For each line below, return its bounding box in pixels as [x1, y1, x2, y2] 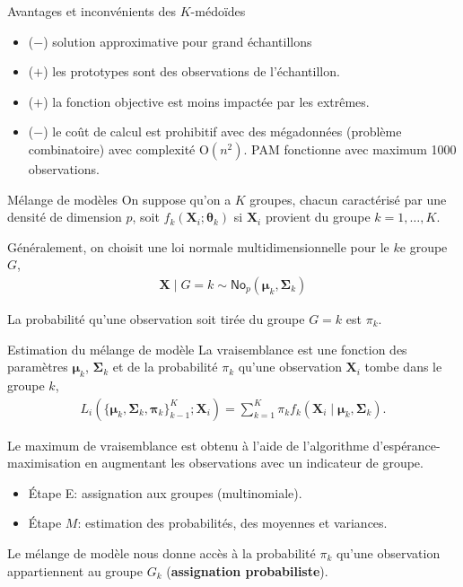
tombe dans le [364, 357, 442, 376]
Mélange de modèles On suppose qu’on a [7, 189, 231, 208]
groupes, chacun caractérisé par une [249, 189, 447, 208]
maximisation [7, 453, 82, 472]
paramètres [7, 357, 68, 376]
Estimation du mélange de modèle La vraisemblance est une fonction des [7, 339, 407, 358]
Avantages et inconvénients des [7, 2, 177, 20]
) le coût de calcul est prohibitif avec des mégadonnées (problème [43, 122, 402, 141]
